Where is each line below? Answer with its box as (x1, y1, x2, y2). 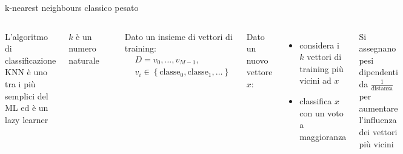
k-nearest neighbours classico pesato (5, 1, 139, 13)
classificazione (5, 53, 56, 66)
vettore (246, 65, 273, 78)
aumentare (359, 101, 398, 114)
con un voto (299, 106, 344, 119)
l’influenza (359, 113, 397, 126)
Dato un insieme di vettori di (124, 30, 233, 42)
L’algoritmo (5, 30, 48, 42)
